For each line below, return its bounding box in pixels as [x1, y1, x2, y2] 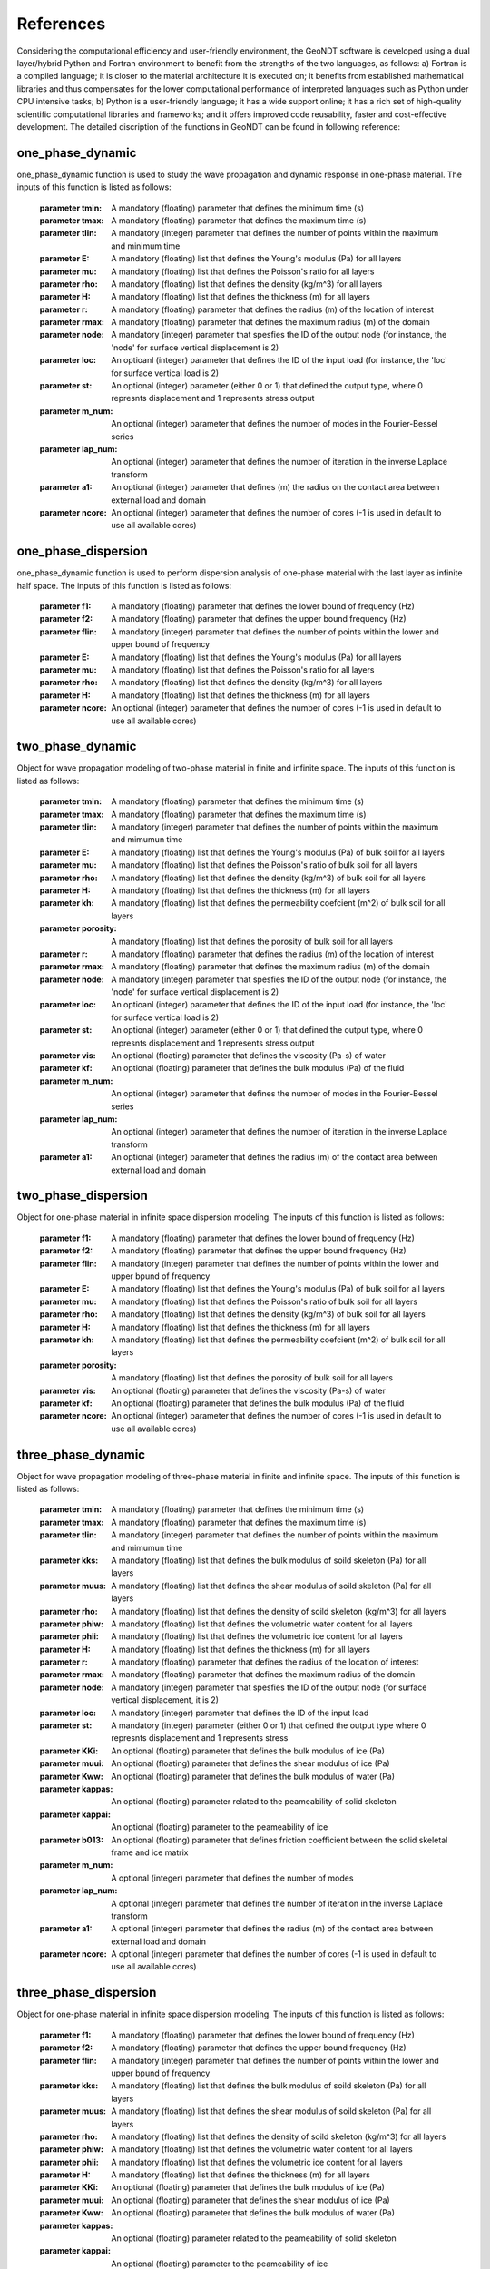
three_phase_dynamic [16, 1447, 145, 1462]
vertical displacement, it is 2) [111, 1694, 220, 1705]
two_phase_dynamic [16, 739, 137, 754]
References [16, 14, 106, 34]
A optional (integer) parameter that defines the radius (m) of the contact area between [111, 1923, 434, 1934]
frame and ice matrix [111, 1847, 189, 1858]
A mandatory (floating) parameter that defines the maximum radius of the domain [111, 1669, 416, 1680]
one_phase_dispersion [16, 544, 149, 559]
